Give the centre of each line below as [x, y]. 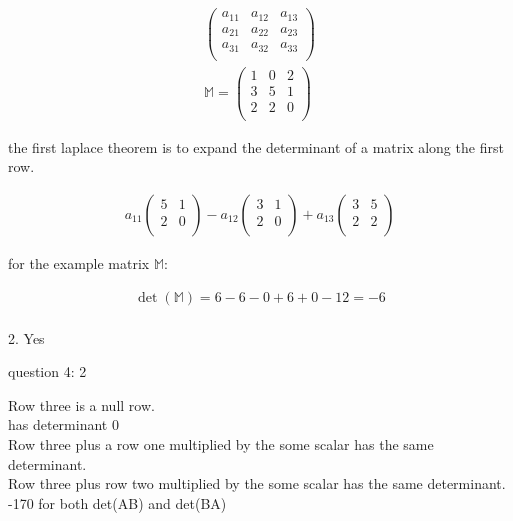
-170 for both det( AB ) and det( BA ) [117, 502]
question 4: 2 [47, 371]
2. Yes [26, 337]
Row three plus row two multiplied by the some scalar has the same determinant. [257, 483]
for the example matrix [79, 263]
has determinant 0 [63, 424]
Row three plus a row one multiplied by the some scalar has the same [221, 444]
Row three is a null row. [81, 404]
